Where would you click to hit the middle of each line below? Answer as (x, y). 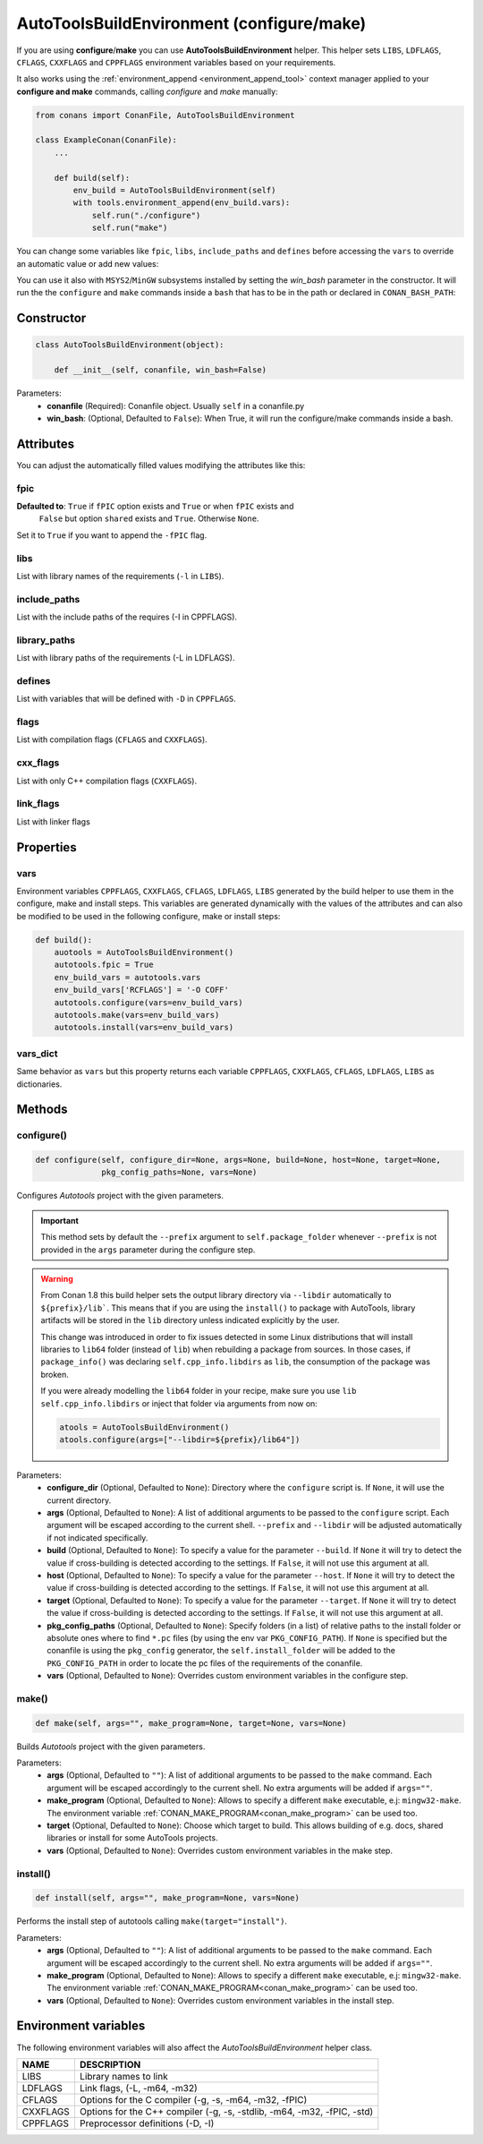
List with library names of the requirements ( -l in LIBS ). (120, 576)
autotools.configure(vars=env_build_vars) (148, 1002)
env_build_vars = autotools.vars (127, 977)
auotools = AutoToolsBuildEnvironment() (144, 952)
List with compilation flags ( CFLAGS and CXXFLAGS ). (112, 739)
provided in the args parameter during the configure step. (148, 1250)
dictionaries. (39, 1084)
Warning (57, 1279)
